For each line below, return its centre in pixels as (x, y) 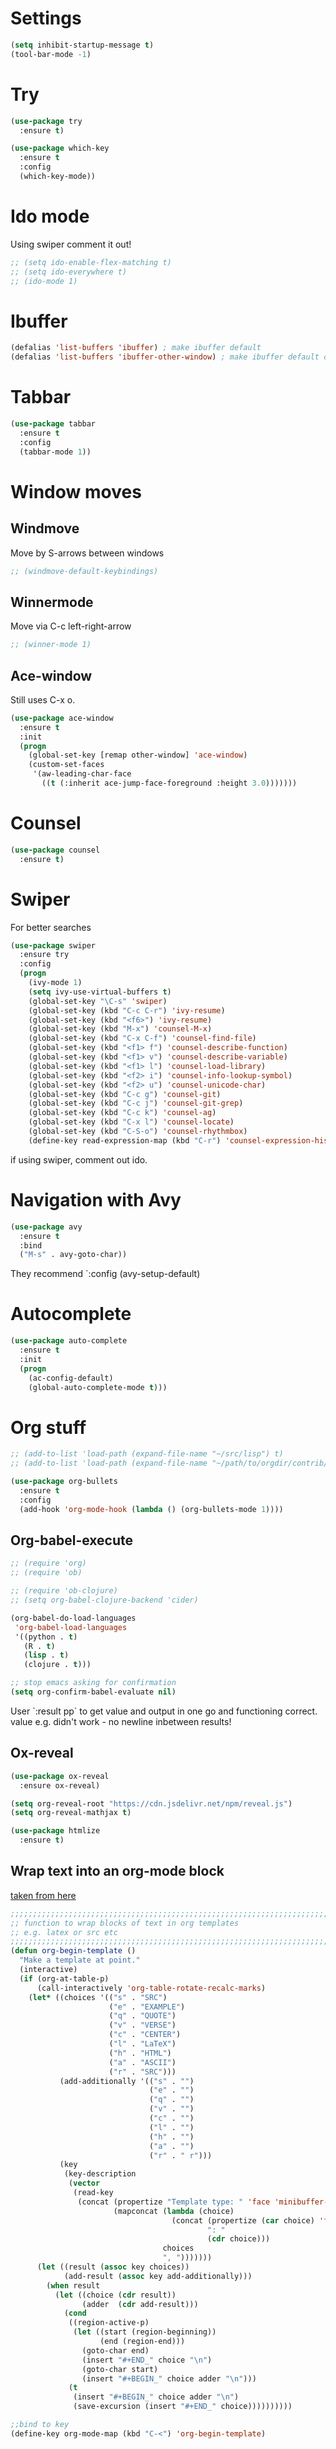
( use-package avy (46, 1227)
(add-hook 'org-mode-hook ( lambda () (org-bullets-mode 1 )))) (151, 1509)
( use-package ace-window (62, 718)
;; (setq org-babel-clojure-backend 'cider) (104, 1600)
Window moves (76, 491)
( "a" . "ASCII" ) (142, 2062)
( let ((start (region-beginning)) (145, 2332)
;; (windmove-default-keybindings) (84, 571)
